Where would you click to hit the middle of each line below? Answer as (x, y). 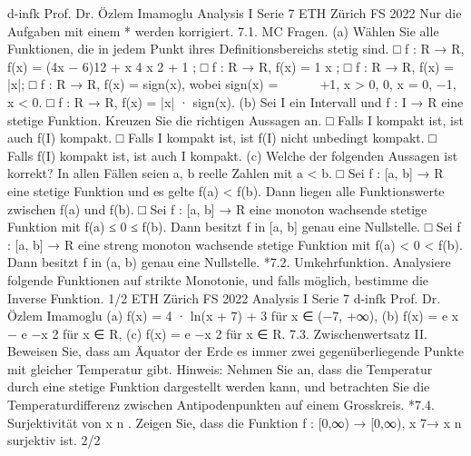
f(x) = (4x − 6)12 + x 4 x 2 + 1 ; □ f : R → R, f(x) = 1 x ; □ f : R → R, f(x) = (231, 66)
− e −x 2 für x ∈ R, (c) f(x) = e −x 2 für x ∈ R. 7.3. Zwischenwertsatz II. (217, 333)
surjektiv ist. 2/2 (54, 440)
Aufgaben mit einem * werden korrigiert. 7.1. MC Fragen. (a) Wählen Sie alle (223, 30)
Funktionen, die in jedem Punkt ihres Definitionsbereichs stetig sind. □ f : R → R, (236, 49)
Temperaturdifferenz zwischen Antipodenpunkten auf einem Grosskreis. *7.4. (221, 405)
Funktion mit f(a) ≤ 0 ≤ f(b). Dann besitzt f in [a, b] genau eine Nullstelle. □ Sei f (234, 227)
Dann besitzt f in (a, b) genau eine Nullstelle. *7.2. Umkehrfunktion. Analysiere (229, 262)
